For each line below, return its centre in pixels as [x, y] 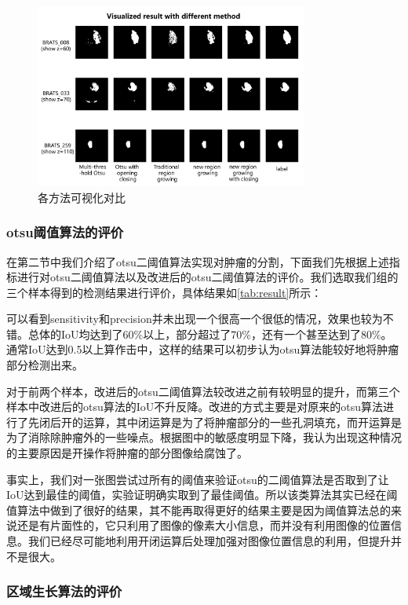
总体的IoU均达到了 [75, 334]
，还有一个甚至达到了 [306, 334]
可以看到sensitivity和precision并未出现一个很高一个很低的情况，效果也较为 [195, 319]
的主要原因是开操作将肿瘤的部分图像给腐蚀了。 [127, 453]
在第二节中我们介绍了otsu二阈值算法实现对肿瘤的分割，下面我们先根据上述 [198, 261]
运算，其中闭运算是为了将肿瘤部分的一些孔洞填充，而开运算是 [242, 422]
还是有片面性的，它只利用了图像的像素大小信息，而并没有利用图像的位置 [204, 525]
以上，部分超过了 [187, 334]
